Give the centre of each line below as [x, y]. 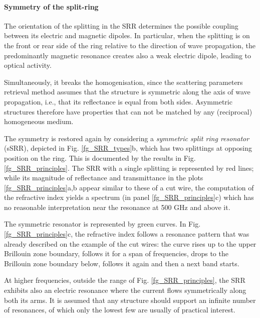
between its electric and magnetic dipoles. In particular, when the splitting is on [127, 35]
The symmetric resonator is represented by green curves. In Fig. [102, 224]
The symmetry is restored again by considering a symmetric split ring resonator [127, 138]
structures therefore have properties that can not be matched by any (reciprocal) [128, 111]
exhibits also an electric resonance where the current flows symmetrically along [125, 290]
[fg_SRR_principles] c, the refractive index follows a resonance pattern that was [127, 234]
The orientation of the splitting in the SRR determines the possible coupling [121, 25]
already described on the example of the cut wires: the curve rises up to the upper [130, 243]
